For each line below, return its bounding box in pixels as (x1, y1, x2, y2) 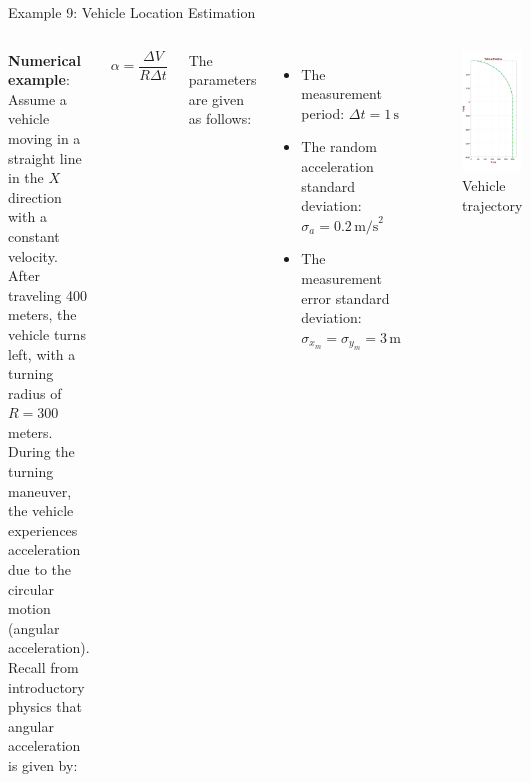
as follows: (188, 108, 252, 129)
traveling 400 (8, 284, 87, 305)
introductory (8, 676, 85, 697)
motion (8, 598, 51, 619)
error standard (301, 287, 390, 308)
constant (8, 225, 60, 246)
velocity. (8, 245, 58, 266)
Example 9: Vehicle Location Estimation (8, 2, 256, 22)
